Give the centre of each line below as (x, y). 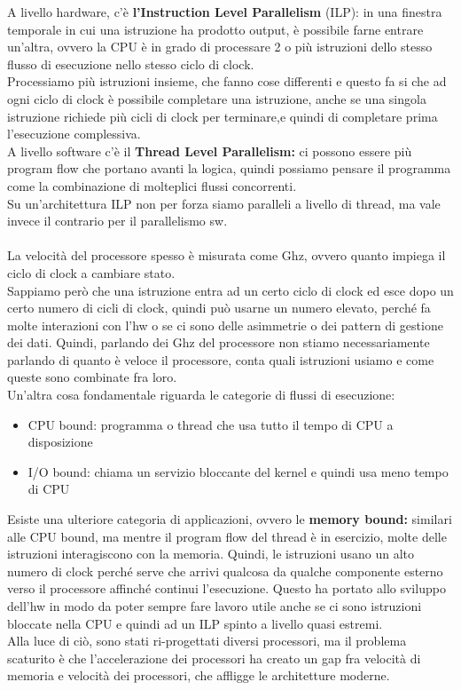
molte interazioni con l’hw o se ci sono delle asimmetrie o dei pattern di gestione (225, 325)
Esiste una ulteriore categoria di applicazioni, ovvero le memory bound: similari (230, 519)
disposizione (60, 442)
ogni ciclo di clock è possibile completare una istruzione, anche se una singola (217, 98)
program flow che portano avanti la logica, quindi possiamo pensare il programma (229, 168)
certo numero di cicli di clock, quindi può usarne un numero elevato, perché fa (219, 308)
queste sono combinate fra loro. (92, 377)
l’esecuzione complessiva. (74, 134)
